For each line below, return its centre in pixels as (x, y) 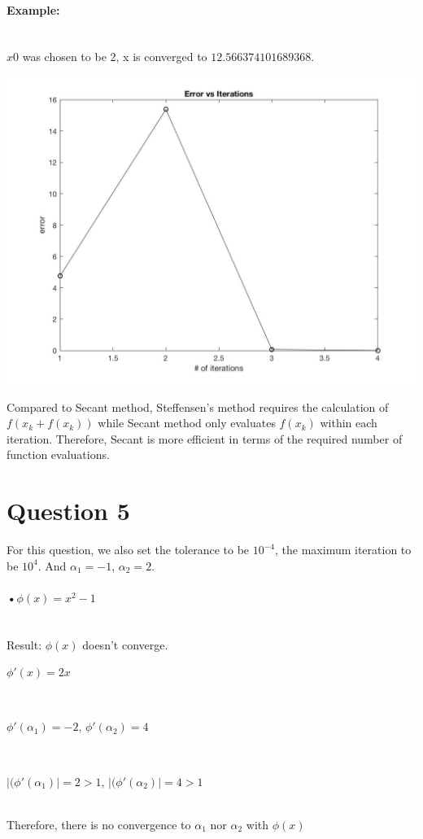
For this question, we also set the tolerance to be (128, 550)
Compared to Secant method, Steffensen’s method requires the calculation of (198, 406)
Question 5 (68, 511)
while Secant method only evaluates (187, 423)
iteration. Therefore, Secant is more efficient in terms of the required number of (205, 438)
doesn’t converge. (125, 644)
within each (349, 423)
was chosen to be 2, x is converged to (115, 57)
